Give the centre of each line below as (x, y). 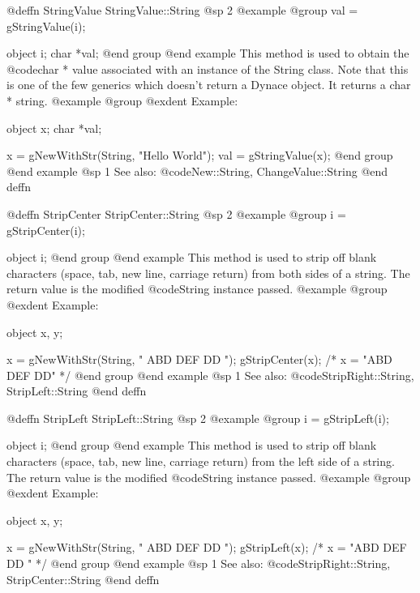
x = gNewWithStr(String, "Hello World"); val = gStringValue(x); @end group (200, 155)
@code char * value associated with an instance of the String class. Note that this (208, 68)
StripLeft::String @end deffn (77, 391)
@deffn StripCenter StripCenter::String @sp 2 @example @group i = (176, 213)
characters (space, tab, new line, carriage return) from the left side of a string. (201, 461)
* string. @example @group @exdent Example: (122, 100)
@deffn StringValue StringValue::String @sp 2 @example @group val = (182, 10)
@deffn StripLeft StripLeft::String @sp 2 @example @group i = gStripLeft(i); (198, 418)
